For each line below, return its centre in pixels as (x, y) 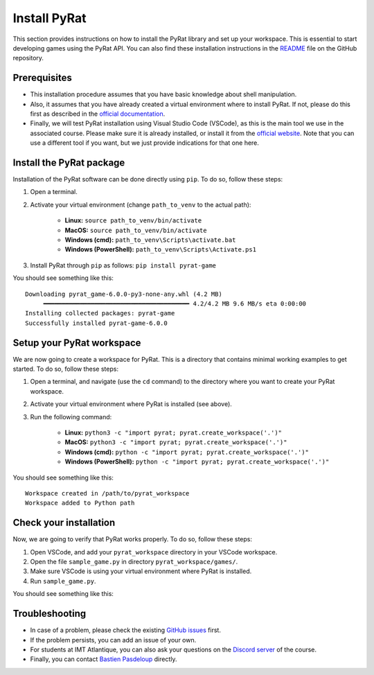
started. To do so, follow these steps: (66, 369)
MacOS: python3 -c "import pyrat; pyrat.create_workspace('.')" (176, 442)
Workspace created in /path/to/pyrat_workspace (107, 493)
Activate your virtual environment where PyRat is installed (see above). (131, 404)
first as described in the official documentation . (98, 114)
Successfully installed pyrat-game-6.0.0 (96, 323)
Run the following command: (71, 417)
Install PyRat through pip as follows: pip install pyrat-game (123, 265)
